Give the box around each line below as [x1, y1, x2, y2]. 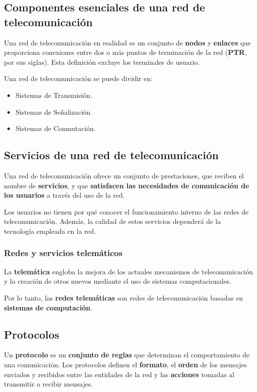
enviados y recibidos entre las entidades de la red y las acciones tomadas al [4, 369, 235, 379]
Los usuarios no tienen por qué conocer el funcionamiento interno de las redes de [4, 206, 249, 217]
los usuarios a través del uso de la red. [4, 190, 125, 200]
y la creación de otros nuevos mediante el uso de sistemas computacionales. [4, 276, 231, 286]
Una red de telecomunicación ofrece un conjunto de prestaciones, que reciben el [4, 170, 244, 180]
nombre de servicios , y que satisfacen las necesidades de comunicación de [4, 180, 249, 190]
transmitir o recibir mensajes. [4, 379, 93, 389]
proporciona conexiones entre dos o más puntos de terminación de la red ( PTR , [4, 47, 247, 57]
